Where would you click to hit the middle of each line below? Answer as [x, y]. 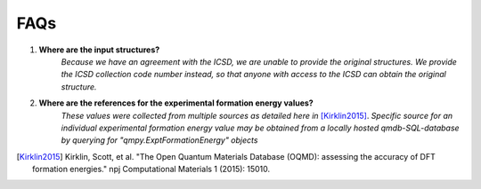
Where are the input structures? [99, 50]
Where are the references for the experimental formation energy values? [176, 103]
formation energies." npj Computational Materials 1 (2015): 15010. [151, 169]
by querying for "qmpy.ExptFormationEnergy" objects [159, 140]
